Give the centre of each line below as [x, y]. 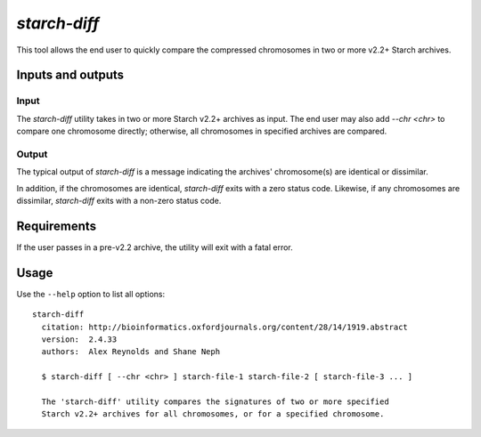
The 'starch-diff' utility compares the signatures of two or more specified [215, 401]
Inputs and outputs [70, 75]
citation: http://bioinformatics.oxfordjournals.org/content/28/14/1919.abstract [225, 327]
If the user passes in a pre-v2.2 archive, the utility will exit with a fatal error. [155, 247]
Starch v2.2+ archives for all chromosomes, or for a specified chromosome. [213, 414]
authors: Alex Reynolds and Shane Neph [131, 352]
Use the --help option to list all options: [91, 294]
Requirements [57, 226]
